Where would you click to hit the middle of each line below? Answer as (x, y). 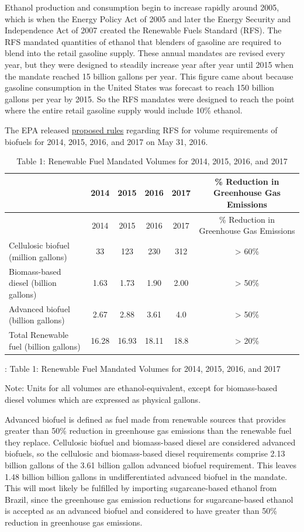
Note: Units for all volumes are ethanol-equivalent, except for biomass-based (141, 388)
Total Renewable (39, 335)
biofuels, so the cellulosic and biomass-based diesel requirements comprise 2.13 (145, 453)
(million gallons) (38, 256)
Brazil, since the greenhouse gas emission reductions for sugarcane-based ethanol (149, 499)
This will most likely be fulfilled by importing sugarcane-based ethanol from (141, 488)
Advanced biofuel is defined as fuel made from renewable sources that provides (145, 419)
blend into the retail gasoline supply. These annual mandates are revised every (145, 53)
